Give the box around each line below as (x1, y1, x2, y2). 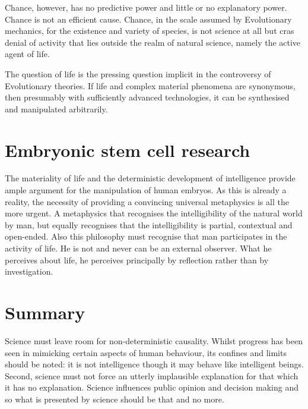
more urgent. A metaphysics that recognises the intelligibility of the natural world (5, 207, 303, 219)
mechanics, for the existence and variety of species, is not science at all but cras (5, 24, 294, 37)
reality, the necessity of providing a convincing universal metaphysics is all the (5, 195, 289, 207)
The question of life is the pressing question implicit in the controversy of (5, 67, 271, 80)
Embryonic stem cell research (5, 137, 250, 162)
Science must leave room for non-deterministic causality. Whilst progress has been (5, 334, 303, 347)
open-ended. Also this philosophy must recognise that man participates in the (5, 230, 287, 243)
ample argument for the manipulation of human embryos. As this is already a (5, 184, 287, 196)
